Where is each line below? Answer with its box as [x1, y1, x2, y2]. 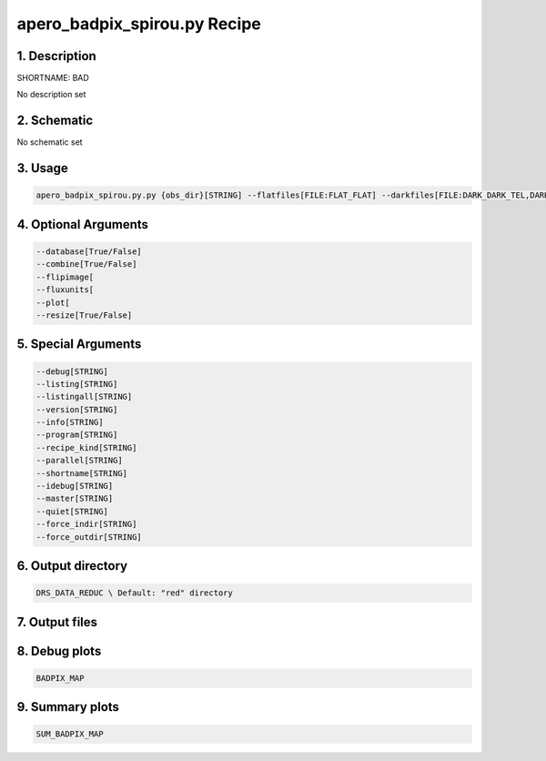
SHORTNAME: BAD [16, 73, 90, 84]
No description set [16, 89, 86, 100]
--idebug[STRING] [35, 481, 114, 492]
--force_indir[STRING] [35, 519, 137, 530]
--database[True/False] [35, 246, 143, 257]
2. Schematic [16, 113, 94, 128]
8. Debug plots [16, 643, 102, 659]
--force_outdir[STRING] [35, 532, 143, 542]
